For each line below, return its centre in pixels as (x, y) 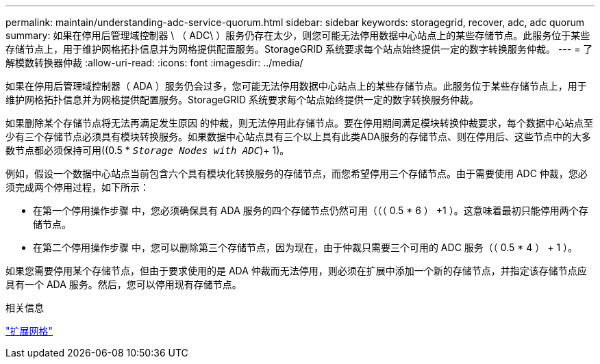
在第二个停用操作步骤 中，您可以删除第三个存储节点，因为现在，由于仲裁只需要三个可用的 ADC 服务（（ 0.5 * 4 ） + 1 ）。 (305, 247)
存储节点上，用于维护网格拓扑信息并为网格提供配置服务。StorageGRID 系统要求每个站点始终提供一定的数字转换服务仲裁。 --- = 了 (299, 49)
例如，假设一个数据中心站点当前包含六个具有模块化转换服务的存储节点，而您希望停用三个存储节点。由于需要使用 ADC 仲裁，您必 (297, 173)
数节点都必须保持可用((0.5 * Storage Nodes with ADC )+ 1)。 (148, 150)
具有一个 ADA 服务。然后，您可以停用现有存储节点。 (124, 284)
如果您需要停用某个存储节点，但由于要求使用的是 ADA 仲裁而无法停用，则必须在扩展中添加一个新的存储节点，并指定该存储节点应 (296, 271)
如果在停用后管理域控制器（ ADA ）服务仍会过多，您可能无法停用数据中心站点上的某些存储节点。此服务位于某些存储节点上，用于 (296, 86)
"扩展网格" (29, 331)
